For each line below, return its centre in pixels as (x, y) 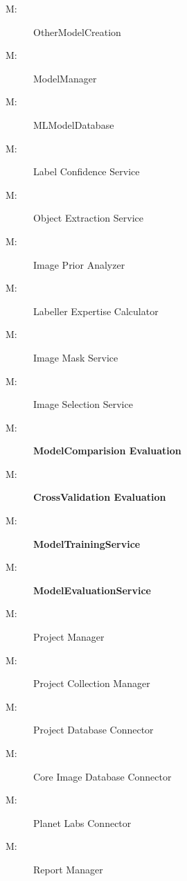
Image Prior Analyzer (79, 264)
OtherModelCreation (77, 32)
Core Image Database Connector (103, 776)
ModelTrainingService (87, 543)
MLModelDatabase (74, 124)
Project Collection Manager (92, 683)
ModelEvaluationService (92, 590)
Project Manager (69, 637)
